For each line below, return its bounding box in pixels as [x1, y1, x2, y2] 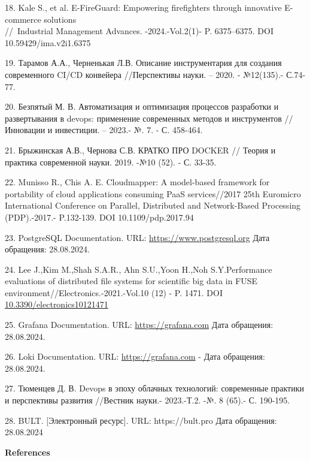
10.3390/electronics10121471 [5, 298, 108, 311]
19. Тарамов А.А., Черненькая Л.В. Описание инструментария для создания [5, 56, 282, 69]
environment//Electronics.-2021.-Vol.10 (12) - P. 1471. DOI [5, 286, 223, 299]
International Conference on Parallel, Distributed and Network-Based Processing [5, 199, 301, 212]
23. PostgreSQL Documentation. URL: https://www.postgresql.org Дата [5, 231, 270, 243]
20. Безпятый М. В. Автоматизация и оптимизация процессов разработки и [5, 100, 279, 113]
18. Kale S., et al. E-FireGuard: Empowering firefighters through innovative [5, 1, 282, 13]
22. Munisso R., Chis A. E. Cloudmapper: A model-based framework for [5, 176, 270, 188]
